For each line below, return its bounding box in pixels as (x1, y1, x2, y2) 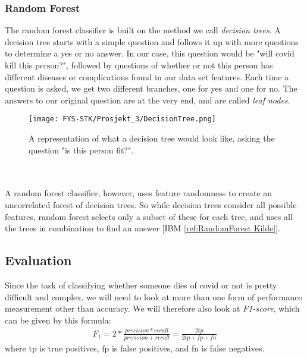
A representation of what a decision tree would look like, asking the (29, 132, 275, 145)
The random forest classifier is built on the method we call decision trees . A (5, 24, 281, 36)
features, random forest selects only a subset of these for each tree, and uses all (5, 210, 293, 222)
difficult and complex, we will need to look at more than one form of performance (5, 290, 302, 303)
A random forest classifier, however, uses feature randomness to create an (5, 187, 272, 199)
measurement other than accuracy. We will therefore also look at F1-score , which (5, 302, 300, 315)
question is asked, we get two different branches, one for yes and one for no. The (5, 82, 297, 95)
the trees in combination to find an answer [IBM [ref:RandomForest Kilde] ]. (5, 222, 281, 234)
